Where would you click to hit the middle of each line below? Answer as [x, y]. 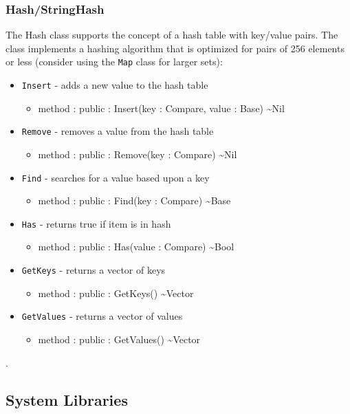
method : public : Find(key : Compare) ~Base [134, 200]
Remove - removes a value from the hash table [118, 131]
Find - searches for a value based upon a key [116, 177]
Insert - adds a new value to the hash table [115, 85]
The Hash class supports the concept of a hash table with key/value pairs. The [172, 35]
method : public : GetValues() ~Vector [119, 339]
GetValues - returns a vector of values [102, 316]
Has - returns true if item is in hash [96, 223]
